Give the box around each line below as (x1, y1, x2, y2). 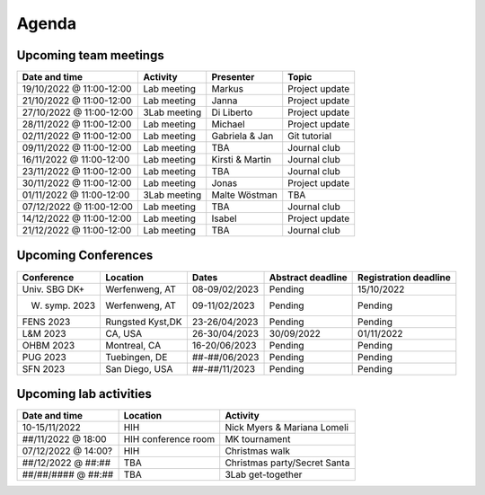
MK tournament (225, 433, 291, 446)
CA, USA (105, 327, 143, 340)
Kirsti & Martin (211, 154, 271, 166)
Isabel (211, 212, 237, 225)
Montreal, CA (105, 339, 162, 351)
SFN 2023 (22, 362, 66, 375)
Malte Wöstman (211, 189, 278, 201)
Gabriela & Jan (211, 130, 274, 143)
